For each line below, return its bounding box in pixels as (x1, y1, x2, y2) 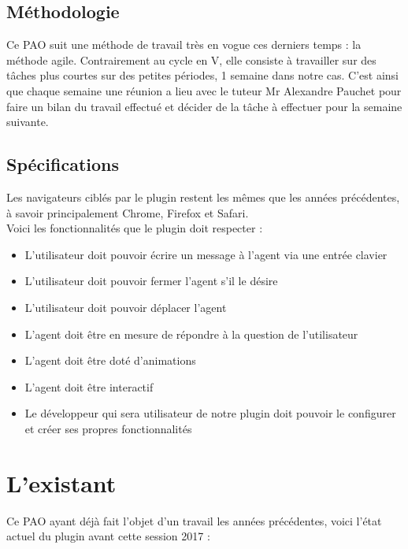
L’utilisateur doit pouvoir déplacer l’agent (24, 299, 227, 315)
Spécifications (6, 152, 120, 176)
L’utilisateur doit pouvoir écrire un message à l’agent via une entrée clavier (24, 246, 388, 262)
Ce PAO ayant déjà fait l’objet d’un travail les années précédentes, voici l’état (6, 512, 382, 529)
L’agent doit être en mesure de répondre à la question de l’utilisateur (24, 325, 358, 342)
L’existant (6, 466, 117, 499)
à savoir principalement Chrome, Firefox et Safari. (6, 204, 249, 221)
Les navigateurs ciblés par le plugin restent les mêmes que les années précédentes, (6, 188, 400, 205)
